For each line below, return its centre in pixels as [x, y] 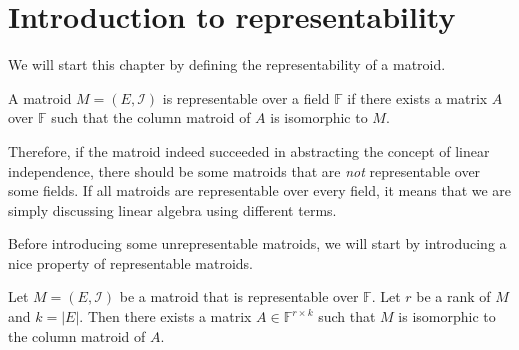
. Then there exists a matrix [165, 316]
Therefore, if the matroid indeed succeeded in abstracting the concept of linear [249, 150]
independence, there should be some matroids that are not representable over [244, 170]
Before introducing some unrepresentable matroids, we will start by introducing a [257, 243]
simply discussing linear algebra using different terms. [172, 209]
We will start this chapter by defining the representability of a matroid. [227, 64]
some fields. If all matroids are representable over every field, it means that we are [260, 190]
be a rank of [453, 296]
